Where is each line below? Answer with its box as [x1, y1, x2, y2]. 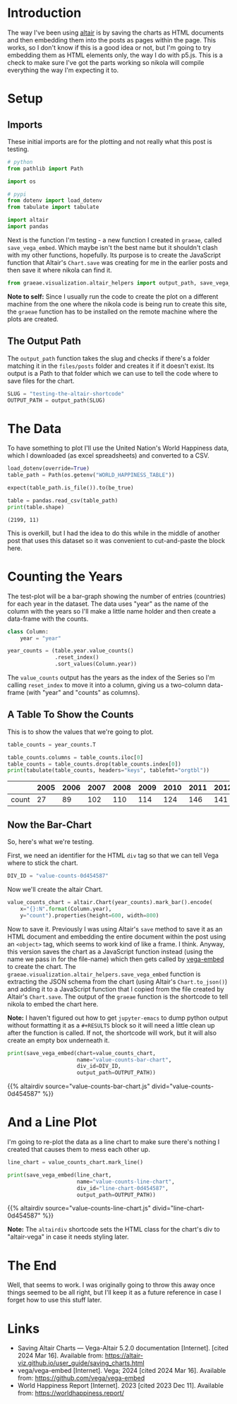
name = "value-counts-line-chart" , [76, 1178, 175, 1185]
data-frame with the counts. [7, 614, 89, 623]
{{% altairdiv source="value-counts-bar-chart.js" [7, 1082, 150, 1090]
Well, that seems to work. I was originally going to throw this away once [7, 1280, 215, 1290]
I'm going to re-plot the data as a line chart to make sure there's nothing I [7, 1138, 220, 1146]
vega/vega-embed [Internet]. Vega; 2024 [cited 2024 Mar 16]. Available [17, 1367, 226, 1375]
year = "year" [20, 634, 61, 642]
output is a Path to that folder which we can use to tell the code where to [7, 369, 219, 377]
